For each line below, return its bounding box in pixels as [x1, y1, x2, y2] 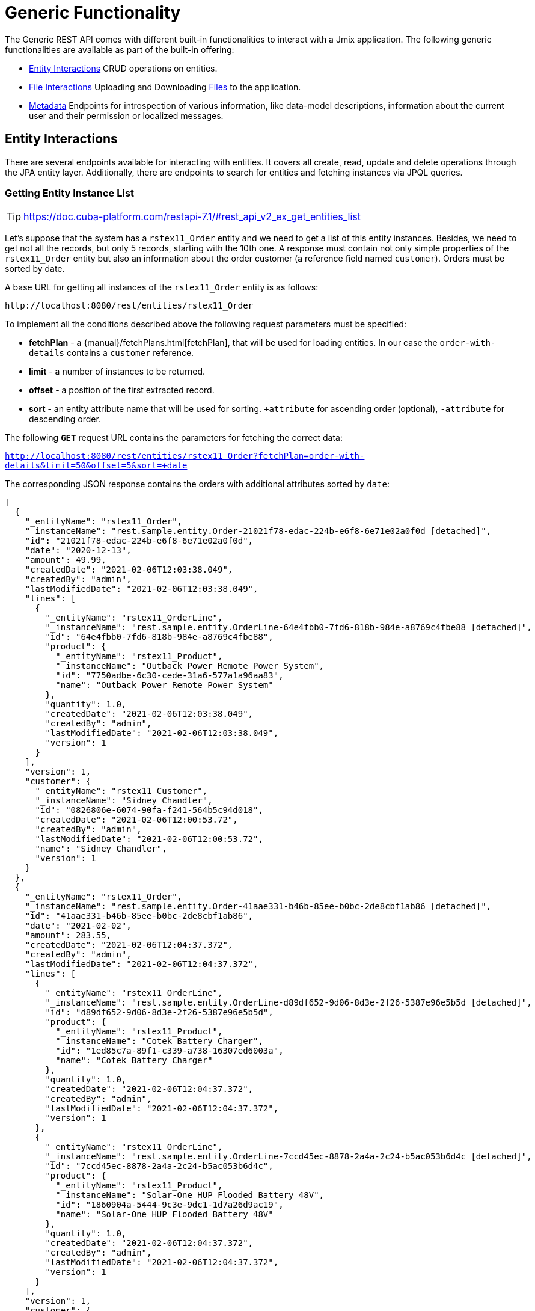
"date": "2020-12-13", [25, 545, 132, 556]
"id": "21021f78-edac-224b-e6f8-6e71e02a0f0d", [25, 536, 254, 546]
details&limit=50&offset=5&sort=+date [5, 461, 188, 471]
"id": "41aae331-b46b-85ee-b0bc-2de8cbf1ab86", [25, 911, 254, 921]
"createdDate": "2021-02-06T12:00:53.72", [35, 815, 238, 825]
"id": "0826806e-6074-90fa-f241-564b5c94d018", [35, 805, 263, 815]
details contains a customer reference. [29, 348, 194, 358]
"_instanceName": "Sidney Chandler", [35, 796, 213, 806]
